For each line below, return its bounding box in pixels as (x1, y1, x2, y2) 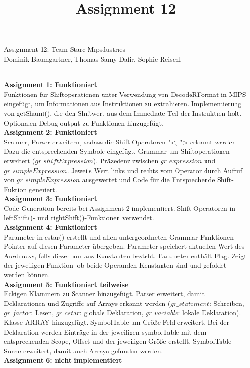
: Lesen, (31, 307, 54, 318)
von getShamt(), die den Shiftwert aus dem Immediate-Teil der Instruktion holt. (4, 108, 242, 118)
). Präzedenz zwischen (93, 155, 159, 165)
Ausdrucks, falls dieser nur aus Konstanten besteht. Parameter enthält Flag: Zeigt (4, 250, 247, 260)
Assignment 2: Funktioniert (4, 127, 97, 137)
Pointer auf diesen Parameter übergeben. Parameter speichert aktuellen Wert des (4, 241, 245, 251)
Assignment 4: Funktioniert (4, 222, 97, 232)
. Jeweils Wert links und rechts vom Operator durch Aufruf (67, 165, 242, 175)
